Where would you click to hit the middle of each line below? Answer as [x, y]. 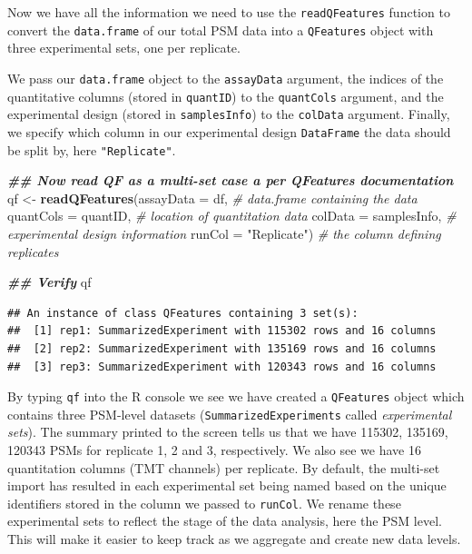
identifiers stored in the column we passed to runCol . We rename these [204, 503]
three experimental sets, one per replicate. [124, 48]
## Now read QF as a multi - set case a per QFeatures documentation [231, 180]
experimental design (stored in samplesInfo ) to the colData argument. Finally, [229, 114]
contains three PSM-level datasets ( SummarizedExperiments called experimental [230, 414]
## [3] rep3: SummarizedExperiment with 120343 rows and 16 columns [222, 366]
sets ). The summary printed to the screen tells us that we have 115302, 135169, [228, 432]
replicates [33, 251]
